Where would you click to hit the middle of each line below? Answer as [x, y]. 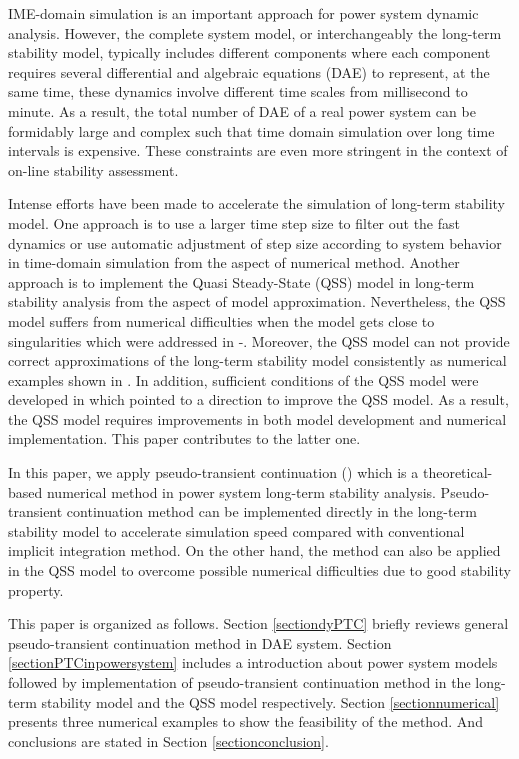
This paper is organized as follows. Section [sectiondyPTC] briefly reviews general [258, 623]
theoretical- [457, 472]
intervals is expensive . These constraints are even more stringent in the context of [258, 150]
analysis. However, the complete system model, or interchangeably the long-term [255, 32]
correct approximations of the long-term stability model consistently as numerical [257, 360]
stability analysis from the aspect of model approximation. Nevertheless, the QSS [257, 301]
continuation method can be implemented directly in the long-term [271, 511]
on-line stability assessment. [93, 169]
